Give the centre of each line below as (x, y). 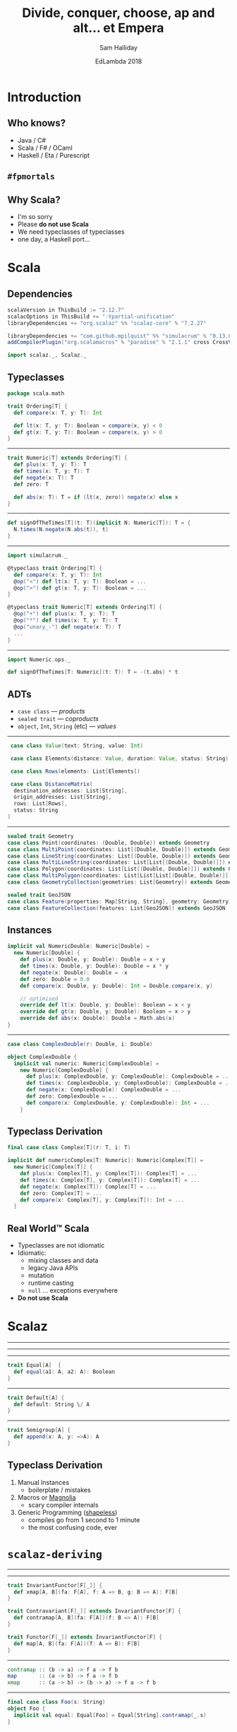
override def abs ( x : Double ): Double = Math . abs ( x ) (97, 1019)
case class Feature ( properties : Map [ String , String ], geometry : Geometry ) (120, 901)
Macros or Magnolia (47, 1497)
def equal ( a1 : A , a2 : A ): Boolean (64, 1372)
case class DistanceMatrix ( (51, 784)
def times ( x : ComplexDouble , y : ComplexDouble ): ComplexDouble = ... (130, 1083)
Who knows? (36, 123)
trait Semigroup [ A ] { (39, 1430)
